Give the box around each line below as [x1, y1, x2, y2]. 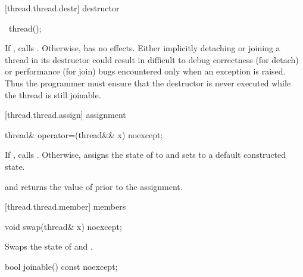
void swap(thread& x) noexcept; [5, 220, 122, 232]
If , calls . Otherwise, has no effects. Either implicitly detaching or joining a [5, 42, 280, 54]
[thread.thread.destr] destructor [5, 2, 120, 14]
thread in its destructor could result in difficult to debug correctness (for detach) [5, 53, 299, 66]
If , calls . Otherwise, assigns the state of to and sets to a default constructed [5, 148, 286, 161]
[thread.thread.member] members [5, 200, 126, 213]
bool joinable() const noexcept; [5, 260, 118, 272]
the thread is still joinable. [5, 88, 101, 101]
